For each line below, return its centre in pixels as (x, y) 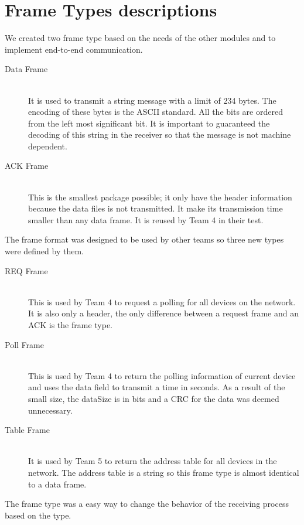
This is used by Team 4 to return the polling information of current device (162, 375)
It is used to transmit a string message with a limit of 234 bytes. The (152, 100)
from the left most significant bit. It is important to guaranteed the (149, 123)
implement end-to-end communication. (74, 49)
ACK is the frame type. (70, 325)
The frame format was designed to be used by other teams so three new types (144, 239)
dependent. (48, 146)
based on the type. (38, 515)
